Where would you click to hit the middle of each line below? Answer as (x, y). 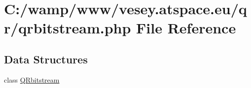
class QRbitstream (32, 79)
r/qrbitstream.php (68, 28)
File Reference (186, 28)
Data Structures (46, 59)
